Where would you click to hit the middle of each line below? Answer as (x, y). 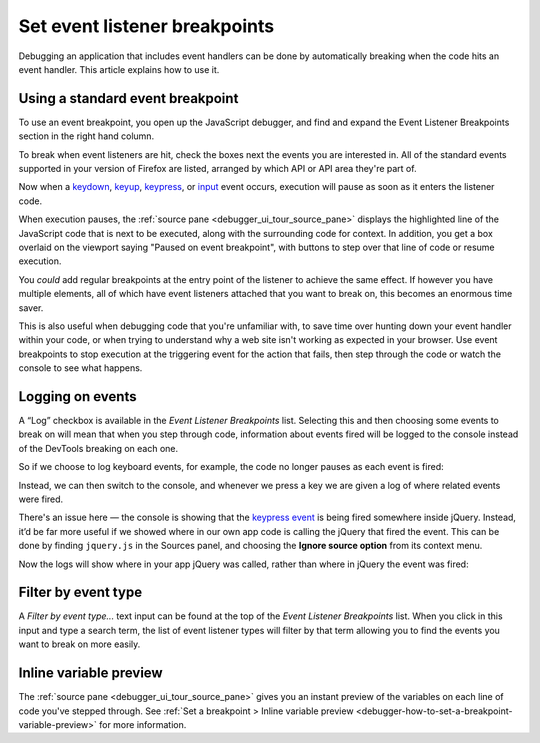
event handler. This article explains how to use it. (119, 69)
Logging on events (77, 396)
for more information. (142, 724)
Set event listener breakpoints (146, 26)
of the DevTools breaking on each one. (98, 448)
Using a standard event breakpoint (128, 98)
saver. (31, 307)
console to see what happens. (80, 368)
